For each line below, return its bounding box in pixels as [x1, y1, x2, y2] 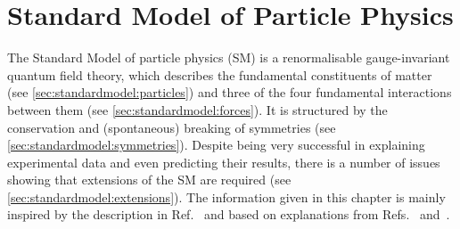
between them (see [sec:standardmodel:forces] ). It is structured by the [7, 100, 388, 119]
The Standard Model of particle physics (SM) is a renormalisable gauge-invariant [7, 48, 450, 67]
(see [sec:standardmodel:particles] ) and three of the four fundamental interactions [7, 83, 452, 102]
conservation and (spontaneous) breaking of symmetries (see [7, 118, 336, 136]
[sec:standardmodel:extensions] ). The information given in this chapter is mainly [7, 187, 446, 206]
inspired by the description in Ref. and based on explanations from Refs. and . [7, 205, 450, 224]
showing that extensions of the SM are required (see [7, 170, 292, 189]
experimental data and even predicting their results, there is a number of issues [7, 152, 440, 171]
